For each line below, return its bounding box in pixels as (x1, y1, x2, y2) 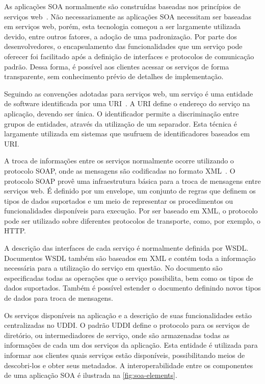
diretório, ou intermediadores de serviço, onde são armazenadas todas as (4, 329, 230, 340)
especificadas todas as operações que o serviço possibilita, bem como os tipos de (4, 272, 253, 283)
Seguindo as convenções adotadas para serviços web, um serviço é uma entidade (4, 88, 253, 99)
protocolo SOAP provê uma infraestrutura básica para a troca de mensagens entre (4, 175, 261, 186)
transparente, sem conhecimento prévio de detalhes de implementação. (4, 71, 224, 82)
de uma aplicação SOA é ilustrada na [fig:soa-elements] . (4, 370, 177, 380)
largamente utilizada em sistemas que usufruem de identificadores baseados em (4, 128, 250, 139)
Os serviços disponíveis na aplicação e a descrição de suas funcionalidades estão (4, 309, 252, 320)
